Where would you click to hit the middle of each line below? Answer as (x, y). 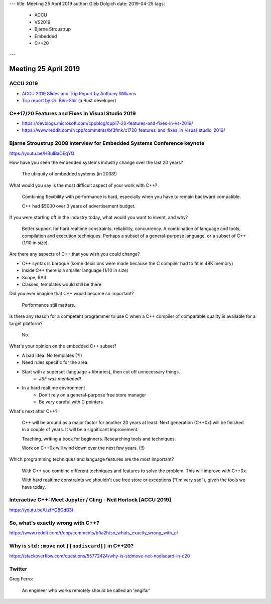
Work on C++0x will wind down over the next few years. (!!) (83, 448)
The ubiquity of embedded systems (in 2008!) (70, 174)
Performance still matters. (48, 305)
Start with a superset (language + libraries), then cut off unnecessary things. (101, 371)
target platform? (26, 323)
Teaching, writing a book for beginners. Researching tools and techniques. (99, 439)
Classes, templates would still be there (62, 284)
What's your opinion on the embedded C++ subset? (63, 346)
